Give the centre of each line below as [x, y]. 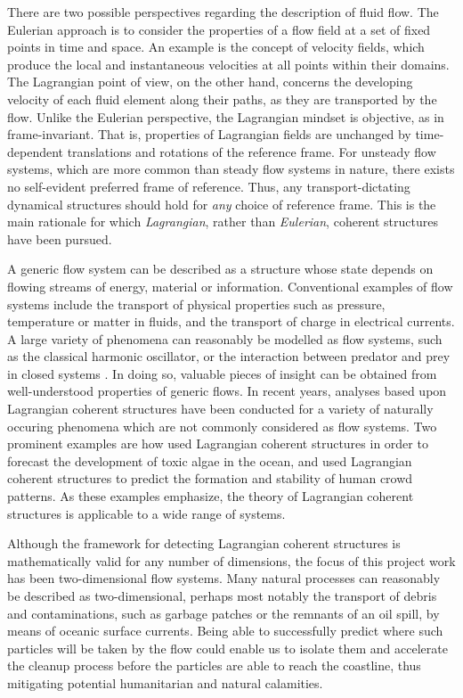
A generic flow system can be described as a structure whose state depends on [220, 269]
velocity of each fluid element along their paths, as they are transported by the [222, 99]
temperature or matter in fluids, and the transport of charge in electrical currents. [231, 321]
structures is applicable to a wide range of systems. [146, 513]
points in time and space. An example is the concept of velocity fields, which [216, 47]
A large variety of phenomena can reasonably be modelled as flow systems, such [225, 338]
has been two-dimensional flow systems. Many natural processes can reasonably [224, 578]
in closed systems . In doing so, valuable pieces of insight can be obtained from [222, 373]
